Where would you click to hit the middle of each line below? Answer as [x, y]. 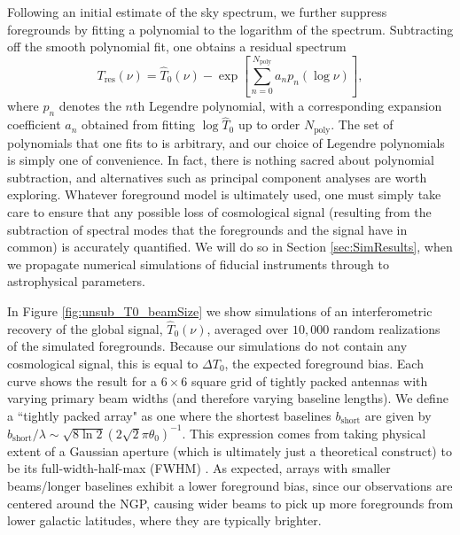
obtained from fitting [139, 124]
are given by [398, 415]
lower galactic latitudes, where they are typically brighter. [164, 520]
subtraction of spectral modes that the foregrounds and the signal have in [207, 229]
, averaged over [248, 328]
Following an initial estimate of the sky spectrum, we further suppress [197, 12]
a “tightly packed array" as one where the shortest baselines [169, 415]
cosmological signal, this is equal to [103, 363]
